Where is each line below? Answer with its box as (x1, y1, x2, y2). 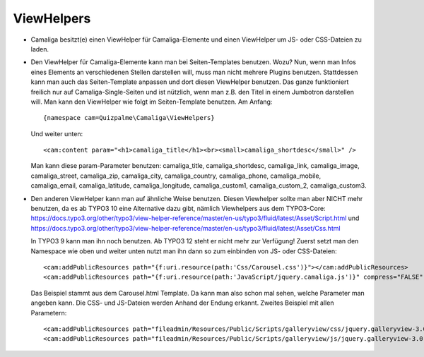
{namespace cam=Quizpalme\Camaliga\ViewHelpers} (43, 114, 215, 122)
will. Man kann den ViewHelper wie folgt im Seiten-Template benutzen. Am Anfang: (30, 97, 273, 106)
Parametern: (30, 308, 67, 317)
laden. (30, 44, 49, 53)
